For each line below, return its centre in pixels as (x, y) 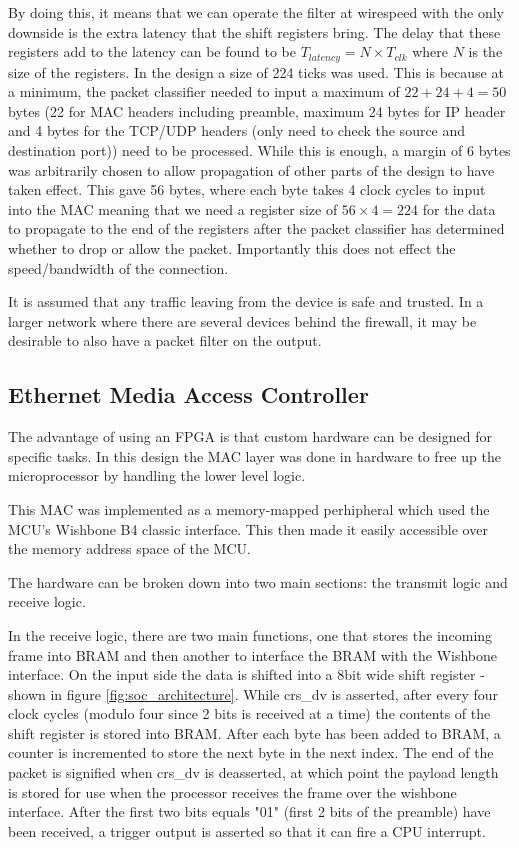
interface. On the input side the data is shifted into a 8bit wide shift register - (246, 674)
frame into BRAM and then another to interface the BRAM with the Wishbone (253, 654)
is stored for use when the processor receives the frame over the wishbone (232, 791)
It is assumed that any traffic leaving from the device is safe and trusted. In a (246, 301)
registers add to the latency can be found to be (152, 51)
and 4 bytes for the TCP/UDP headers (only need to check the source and (237, 130)
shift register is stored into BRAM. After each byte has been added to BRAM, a (254, 732)
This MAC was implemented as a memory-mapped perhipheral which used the (249, 508)
